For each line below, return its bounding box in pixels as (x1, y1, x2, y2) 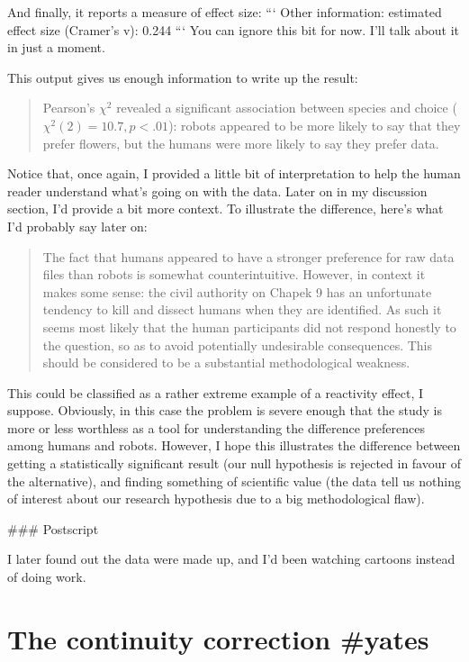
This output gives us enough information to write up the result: (7, 68, 358, 86)
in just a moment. (7, 38, 105, 57)
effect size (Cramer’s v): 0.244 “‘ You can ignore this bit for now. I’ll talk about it (7, 20, 460, 39)
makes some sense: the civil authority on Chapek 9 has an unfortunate (42, 282, 432, 301)
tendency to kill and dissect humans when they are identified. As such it (42, 300, 442, 319)
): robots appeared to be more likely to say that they (168, 115, 461, 134)
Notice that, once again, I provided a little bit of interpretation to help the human (7, 164, 461, 183)
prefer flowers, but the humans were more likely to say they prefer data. (42, 133, 439, 152)
